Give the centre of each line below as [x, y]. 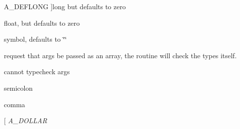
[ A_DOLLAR [26, 121]
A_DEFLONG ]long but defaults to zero [65, 6]
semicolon [18, 88]
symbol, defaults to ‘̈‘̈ [35, 39]
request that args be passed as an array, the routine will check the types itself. [120, 55]
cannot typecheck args [37, 72]
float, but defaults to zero [42, 23]
